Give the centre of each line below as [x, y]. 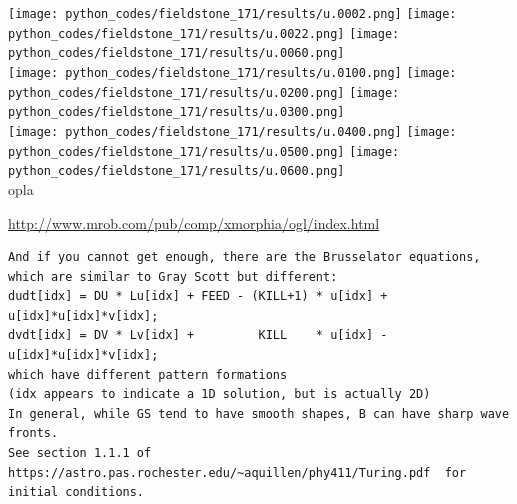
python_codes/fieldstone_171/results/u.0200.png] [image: [204, 92]
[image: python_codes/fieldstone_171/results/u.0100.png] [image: [232, 72]
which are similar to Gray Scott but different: [173, 276]
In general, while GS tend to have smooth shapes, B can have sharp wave [259, 413]
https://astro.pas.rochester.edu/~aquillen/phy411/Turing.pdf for [237, 472]
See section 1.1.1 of [80, 453]
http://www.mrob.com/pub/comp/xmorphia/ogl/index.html [194, 222]
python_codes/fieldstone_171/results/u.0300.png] [176, 112]
